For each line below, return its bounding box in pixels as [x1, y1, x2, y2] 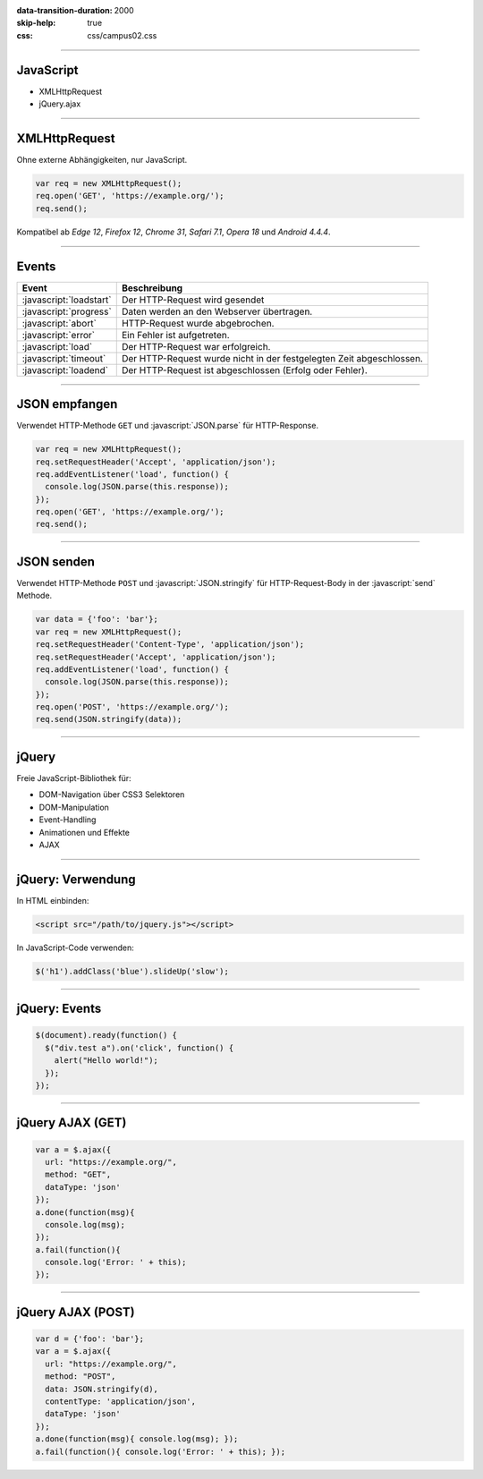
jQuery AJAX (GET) [16, 1115, 127, 1131]
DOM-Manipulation [38, 802, 109, 812]
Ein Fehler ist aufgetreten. [121, 328, 230, 341]
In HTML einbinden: [16, 895, 89, 905]
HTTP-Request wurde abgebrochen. [121, 317, 275, 329]
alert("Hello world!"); [54, 1056, 158, 1066]
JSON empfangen [16, 396, 118, 412]
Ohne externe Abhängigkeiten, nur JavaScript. [16, 154, 188, 165]
